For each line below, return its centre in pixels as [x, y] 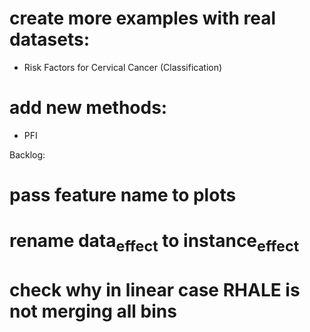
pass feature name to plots [123, 195]
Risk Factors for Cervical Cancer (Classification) [123, 67]
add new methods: [88, 108]
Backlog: [27, 154]
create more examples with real [143, 18]
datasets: [49, 39]
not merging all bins [93, 311]
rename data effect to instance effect [154, 243]
